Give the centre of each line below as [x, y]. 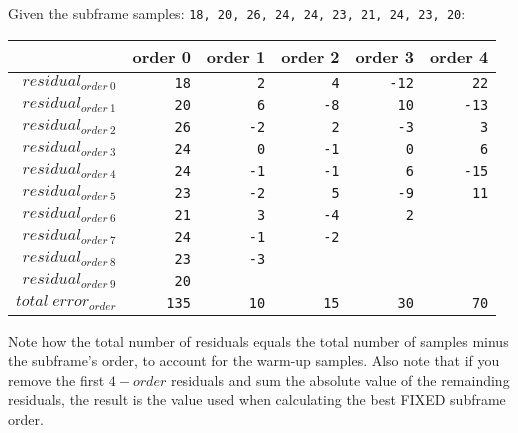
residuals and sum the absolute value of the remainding [340, 379]
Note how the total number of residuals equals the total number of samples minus [258, 340]
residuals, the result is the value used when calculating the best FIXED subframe [257, 399]
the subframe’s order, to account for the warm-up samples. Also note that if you [254, 360]
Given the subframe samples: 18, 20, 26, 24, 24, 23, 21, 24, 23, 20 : [237, 13]
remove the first [56, 379]
